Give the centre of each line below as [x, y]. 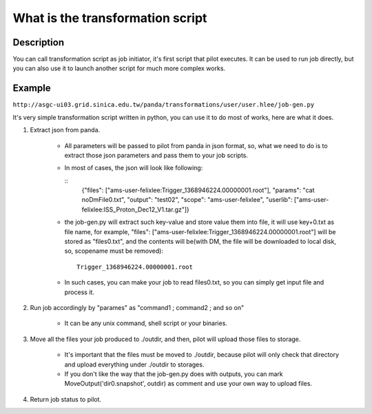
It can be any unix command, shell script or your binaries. [146, 323]
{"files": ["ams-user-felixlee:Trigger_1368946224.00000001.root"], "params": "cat [198, 190]
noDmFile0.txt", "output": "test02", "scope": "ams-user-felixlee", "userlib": [187, 200]
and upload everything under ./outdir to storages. [134, 364]
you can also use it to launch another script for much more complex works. [119, 68]
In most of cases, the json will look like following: [134, 168]
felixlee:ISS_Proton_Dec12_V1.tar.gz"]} [135, 209]
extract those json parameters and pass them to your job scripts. [156, 155]
